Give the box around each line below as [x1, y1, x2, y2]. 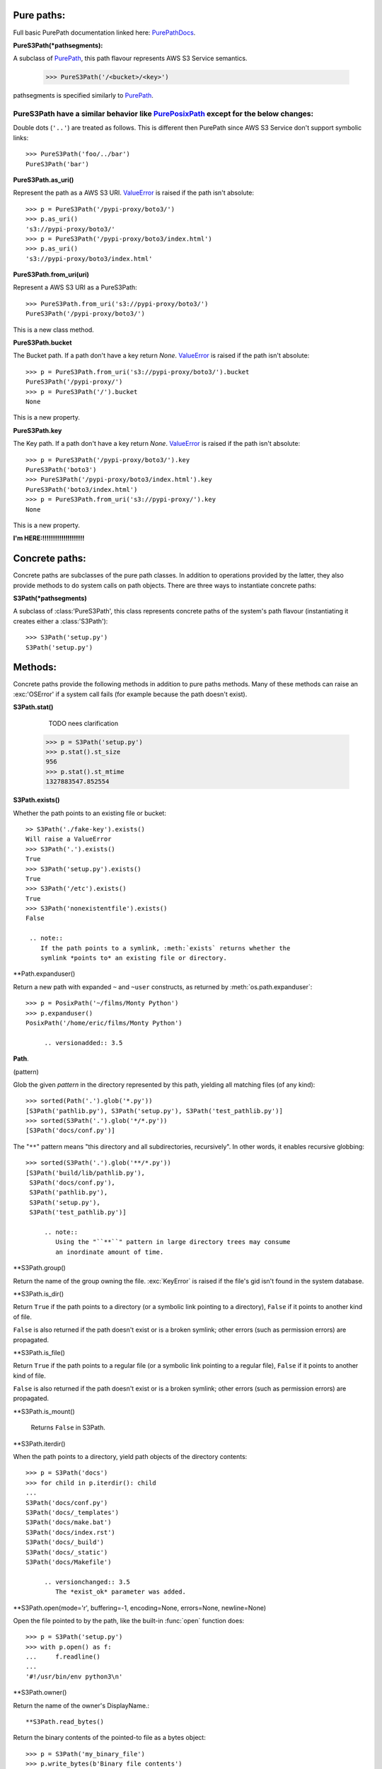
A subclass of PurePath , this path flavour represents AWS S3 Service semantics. [13, 54, 248, 63]
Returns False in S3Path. [30, 1423, 105, 1432]
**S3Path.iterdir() [13, 1439, 66, 1448]
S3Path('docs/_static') [25, 1548, 108, 1556]
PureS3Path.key [13, 426, 62, 434]
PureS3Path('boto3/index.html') [25, 485, 138, 493]
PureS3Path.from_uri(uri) [13, 270, 90, 279]
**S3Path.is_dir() [13, 1289, 64, 1298]
